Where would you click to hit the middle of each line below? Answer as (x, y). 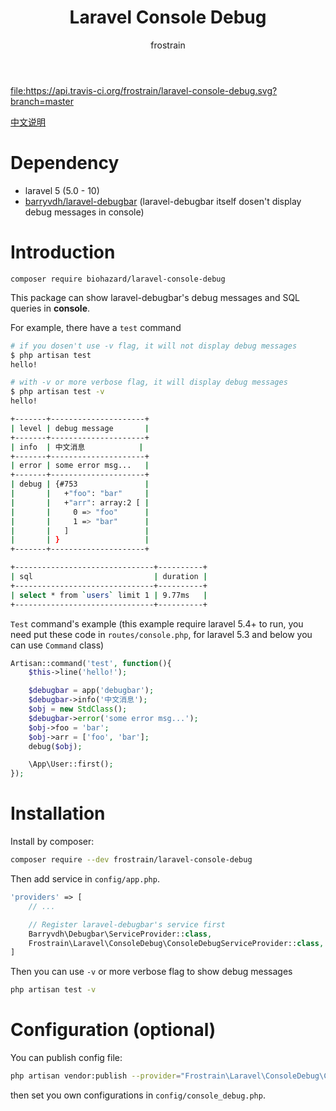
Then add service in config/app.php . (85, 879)
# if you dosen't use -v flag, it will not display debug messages (154, 346)
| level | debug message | (80, 428)
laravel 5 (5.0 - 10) (62, 190)
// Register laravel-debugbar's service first (127, 924)
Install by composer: (52, 842)
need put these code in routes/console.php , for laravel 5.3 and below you (161, 634)
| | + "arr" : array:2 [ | (80, 502)
